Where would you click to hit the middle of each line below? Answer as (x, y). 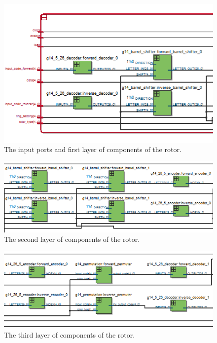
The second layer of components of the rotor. (72, 239)
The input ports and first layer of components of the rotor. (93, 149)
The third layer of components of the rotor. (70, 335)
